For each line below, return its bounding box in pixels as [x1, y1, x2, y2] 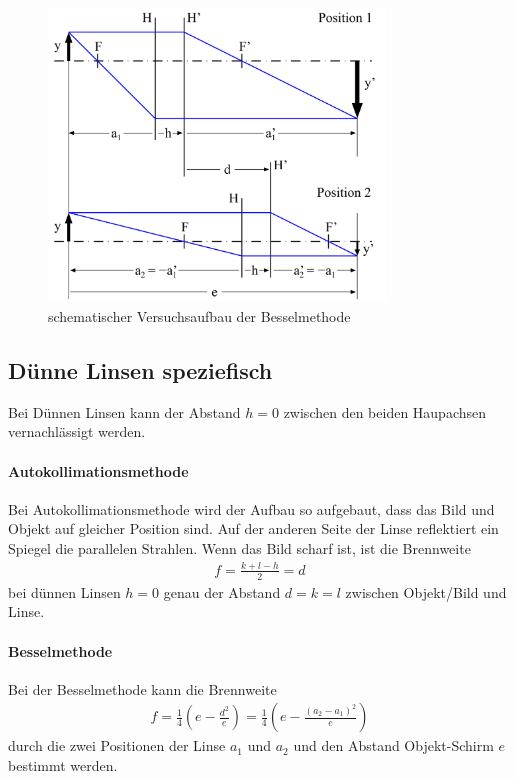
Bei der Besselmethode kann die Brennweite [8, 678, 277, 699]
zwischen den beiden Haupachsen [283, 401, 487, 422]
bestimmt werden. [8, 755, 118, 775]
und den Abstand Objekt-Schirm [293, 735, 494, 756]
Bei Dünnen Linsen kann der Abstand [8, 401, 241, 422]
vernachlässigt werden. [8, 421, 146, 442]
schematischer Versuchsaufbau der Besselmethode [48, 306, 351, 327]
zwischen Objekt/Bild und [345, 581, 507, 602]
